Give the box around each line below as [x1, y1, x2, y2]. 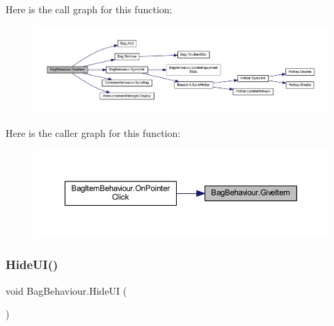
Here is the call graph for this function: [6, 2, 173, 16]
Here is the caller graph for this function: [6, 125, 181, 140]
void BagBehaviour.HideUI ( [6, 283, 127, 298]
